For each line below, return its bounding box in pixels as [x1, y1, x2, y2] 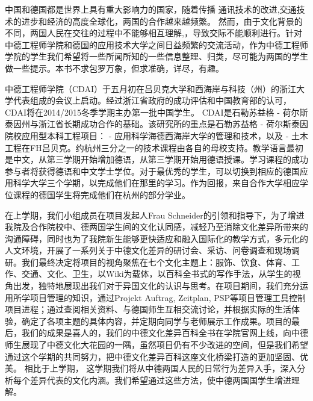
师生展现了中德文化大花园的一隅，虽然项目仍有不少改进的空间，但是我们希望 [5, 338, 308, 351]
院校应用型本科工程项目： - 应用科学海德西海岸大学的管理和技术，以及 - [5, 129, 289, 141]
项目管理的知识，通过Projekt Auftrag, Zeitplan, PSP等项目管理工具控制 [29, 291, 306, 303]
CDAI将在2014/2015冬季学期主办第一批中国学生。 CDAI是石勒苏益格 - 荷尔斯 [5, 105, 308, 118]
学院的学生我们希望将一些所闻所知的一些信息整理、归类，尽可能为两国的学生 [5, 50, 308, 63]
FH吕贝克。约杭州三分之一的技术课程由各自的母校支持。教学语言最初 [29, 141, 303, 154]
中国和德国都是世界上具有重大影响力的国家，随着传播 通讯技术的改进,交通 [5, 3, 297, 15]
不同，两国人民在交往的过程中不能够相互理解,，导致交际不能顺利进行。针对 [5, 26, 302, 39]
